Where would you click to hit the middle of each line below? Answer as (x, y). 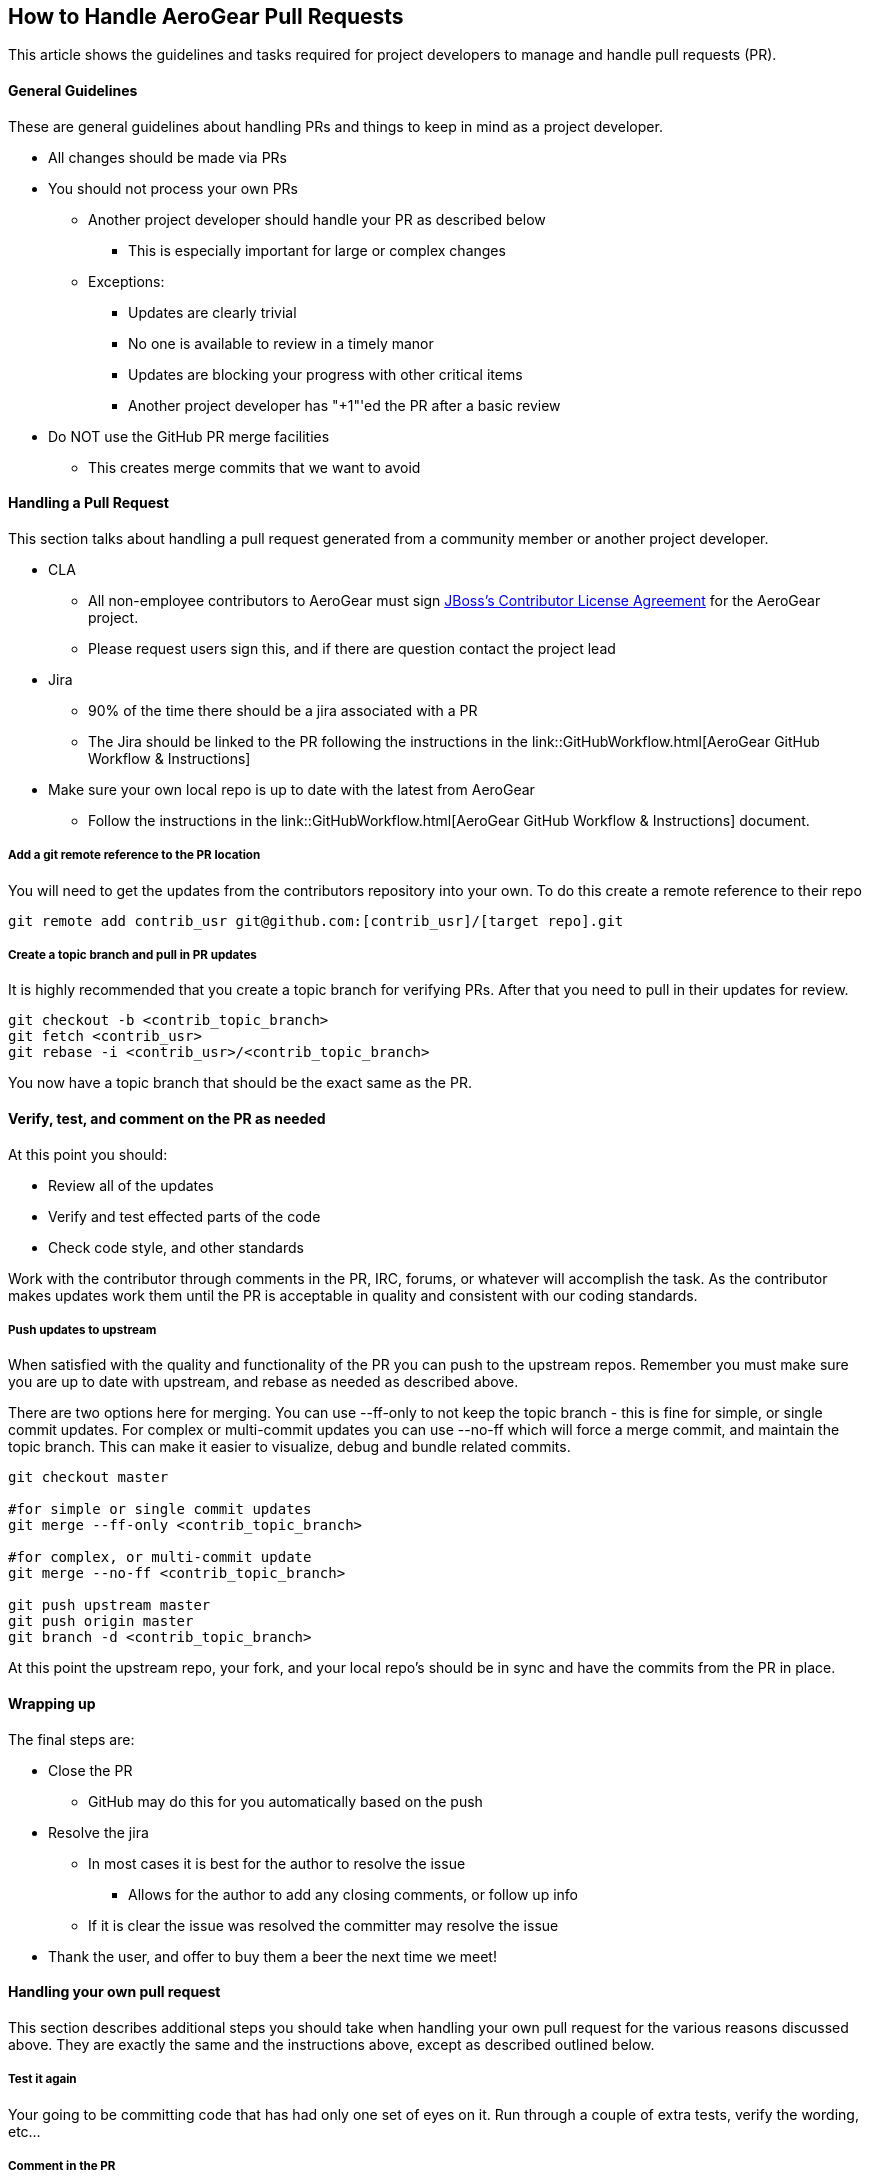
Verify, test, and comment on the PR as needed (167, 1119)
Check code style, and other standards (176, 1247)
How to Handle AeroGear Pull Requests (206, 16)
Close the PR (90, 1770)
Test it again (42, 2079)
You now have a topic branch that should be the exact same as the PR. (240, 1083)
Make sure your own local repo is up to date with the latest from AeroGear (291, 789)
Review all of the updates (131, 1185)
